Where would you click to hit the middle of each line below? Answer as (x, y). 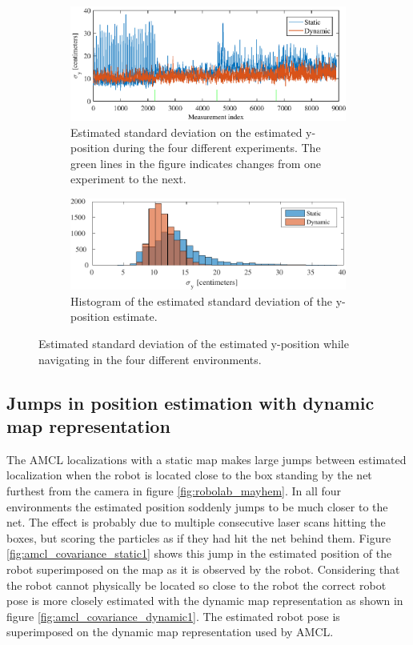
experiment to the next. (128, 179)
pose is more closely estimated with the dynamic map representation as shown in (205, 601)
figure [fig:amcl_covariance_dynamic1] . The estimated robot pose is (173, 616)
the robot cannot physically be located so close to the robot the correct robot (196, 585)
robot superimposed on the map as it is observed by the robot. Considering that (203, 569)
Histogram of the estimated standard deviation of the (201, 300)
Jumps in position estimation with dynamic (190, 402)
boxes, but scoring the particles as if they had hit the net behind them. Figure (199, 537)
